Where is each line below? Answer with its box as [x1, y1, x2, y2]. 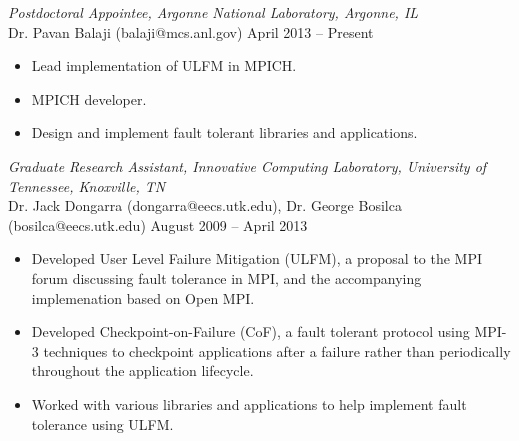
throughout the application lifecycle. [31, 360, 254, 381]
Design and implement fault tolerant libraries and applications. [31, 122, 418, 143]
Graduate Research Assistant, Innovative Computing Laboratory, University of [8, 155, 487, 176]
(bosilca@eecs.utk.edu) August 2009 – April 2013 [8, 214, 308, 235]
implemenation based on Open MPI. [31, 287, 255, 308]
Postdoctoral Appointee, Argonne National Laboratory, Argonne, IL [8, 2, 419, 22]
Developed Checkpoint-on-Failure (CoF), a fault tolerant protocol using [31, 321, 470, 342]
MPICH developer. [31, 88, 147, 109]
